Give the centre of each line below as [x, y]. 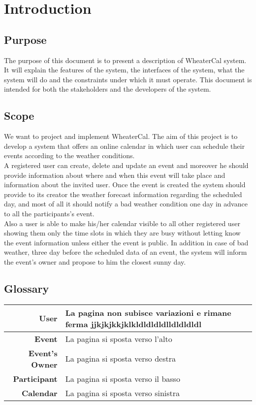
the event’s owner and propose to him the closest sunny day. [95, 261]
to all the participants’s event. [49, 213]
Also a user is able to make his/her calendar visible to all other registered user [122, 223]
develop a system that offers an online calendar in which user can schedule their [124, 146]
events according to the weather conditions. [69, 155]
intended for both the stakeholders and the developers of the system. [108, 89]
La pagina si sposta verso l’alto [119, 338]
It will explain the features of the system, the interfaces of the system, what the [124, 70]
